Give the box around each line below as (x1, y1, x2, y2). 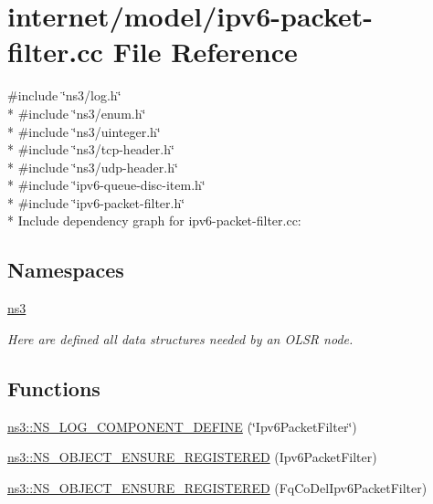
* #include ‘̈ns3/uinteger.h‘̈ (7, 121, 161, 141)
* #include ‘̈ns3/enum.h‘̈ (7, 103, 146, 122)
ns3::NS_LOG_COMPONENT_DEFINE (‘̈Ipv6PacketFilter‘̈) (7, 416, 357, 436)
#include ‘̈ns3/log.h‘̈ (7, 86, 121, 105)
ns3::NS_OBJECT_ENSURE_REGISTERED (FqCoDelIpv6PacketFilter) (7, 478, 428, 497)
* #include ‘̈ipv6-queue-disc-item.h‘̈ (7, 175, 206, 194)
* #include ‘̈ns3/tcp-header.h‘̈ (7, 140, 174, 159)
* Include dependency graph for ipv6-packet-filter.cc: (7, 211, 301, 230)
